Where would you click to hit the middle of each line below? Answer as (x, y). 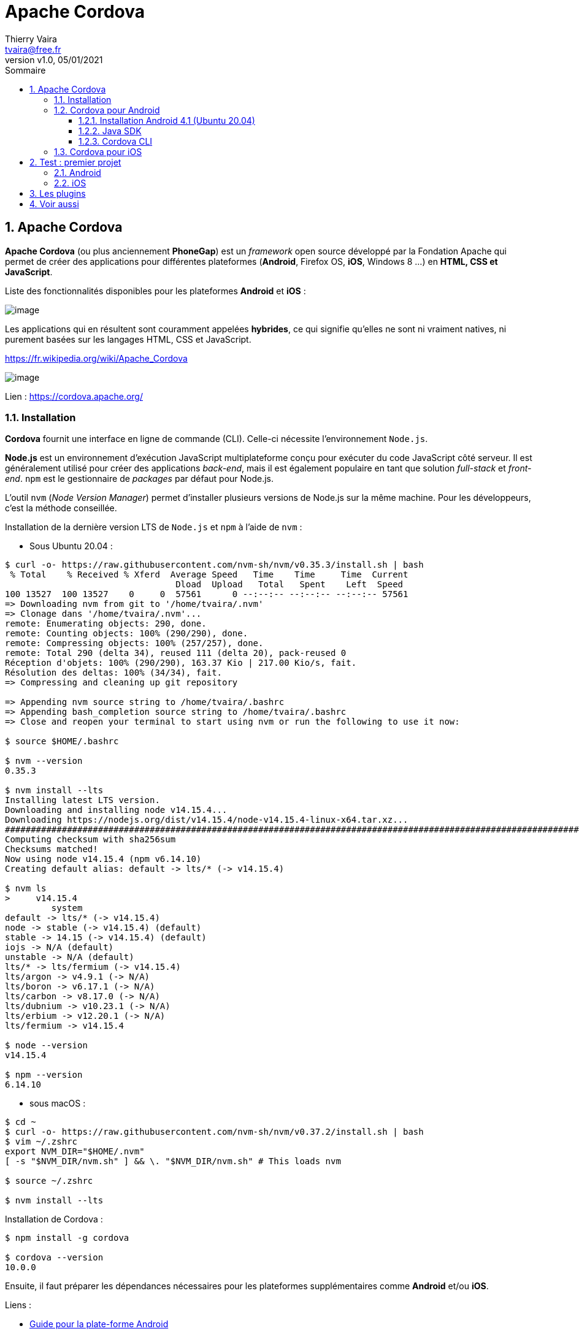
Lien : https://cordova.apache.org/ (74, 396)
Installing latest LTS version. (82, 800)
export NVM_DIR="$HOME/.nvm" (75, 1152)
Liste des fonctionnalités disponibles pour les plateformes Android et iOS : (155, 291)
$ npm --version (44, 1075)
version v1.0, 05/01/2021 (54, 59)
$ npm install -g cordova (67, 1238)
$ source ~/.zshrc (49, 1181)
